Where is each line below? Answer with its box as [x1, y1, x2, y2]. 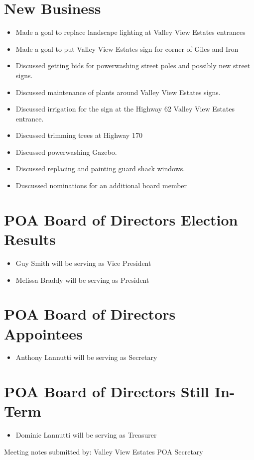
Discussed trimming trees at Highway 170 [15, 130, 142, 140]
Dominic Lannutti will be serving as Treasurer [15, 430, 157, 440]
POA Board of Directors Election [4, 209, 238, 230]
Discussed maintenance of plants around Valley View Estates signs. [15, 87, 221, 97]
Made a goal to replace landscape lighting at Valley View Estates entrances [15, 27, 246, 37]
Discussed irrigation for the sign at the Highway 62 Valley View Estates [15, 104, 235, 114]
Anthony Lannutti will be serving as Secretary [15, 352, 157, 362]
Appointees [4, 323, 83, 344]
